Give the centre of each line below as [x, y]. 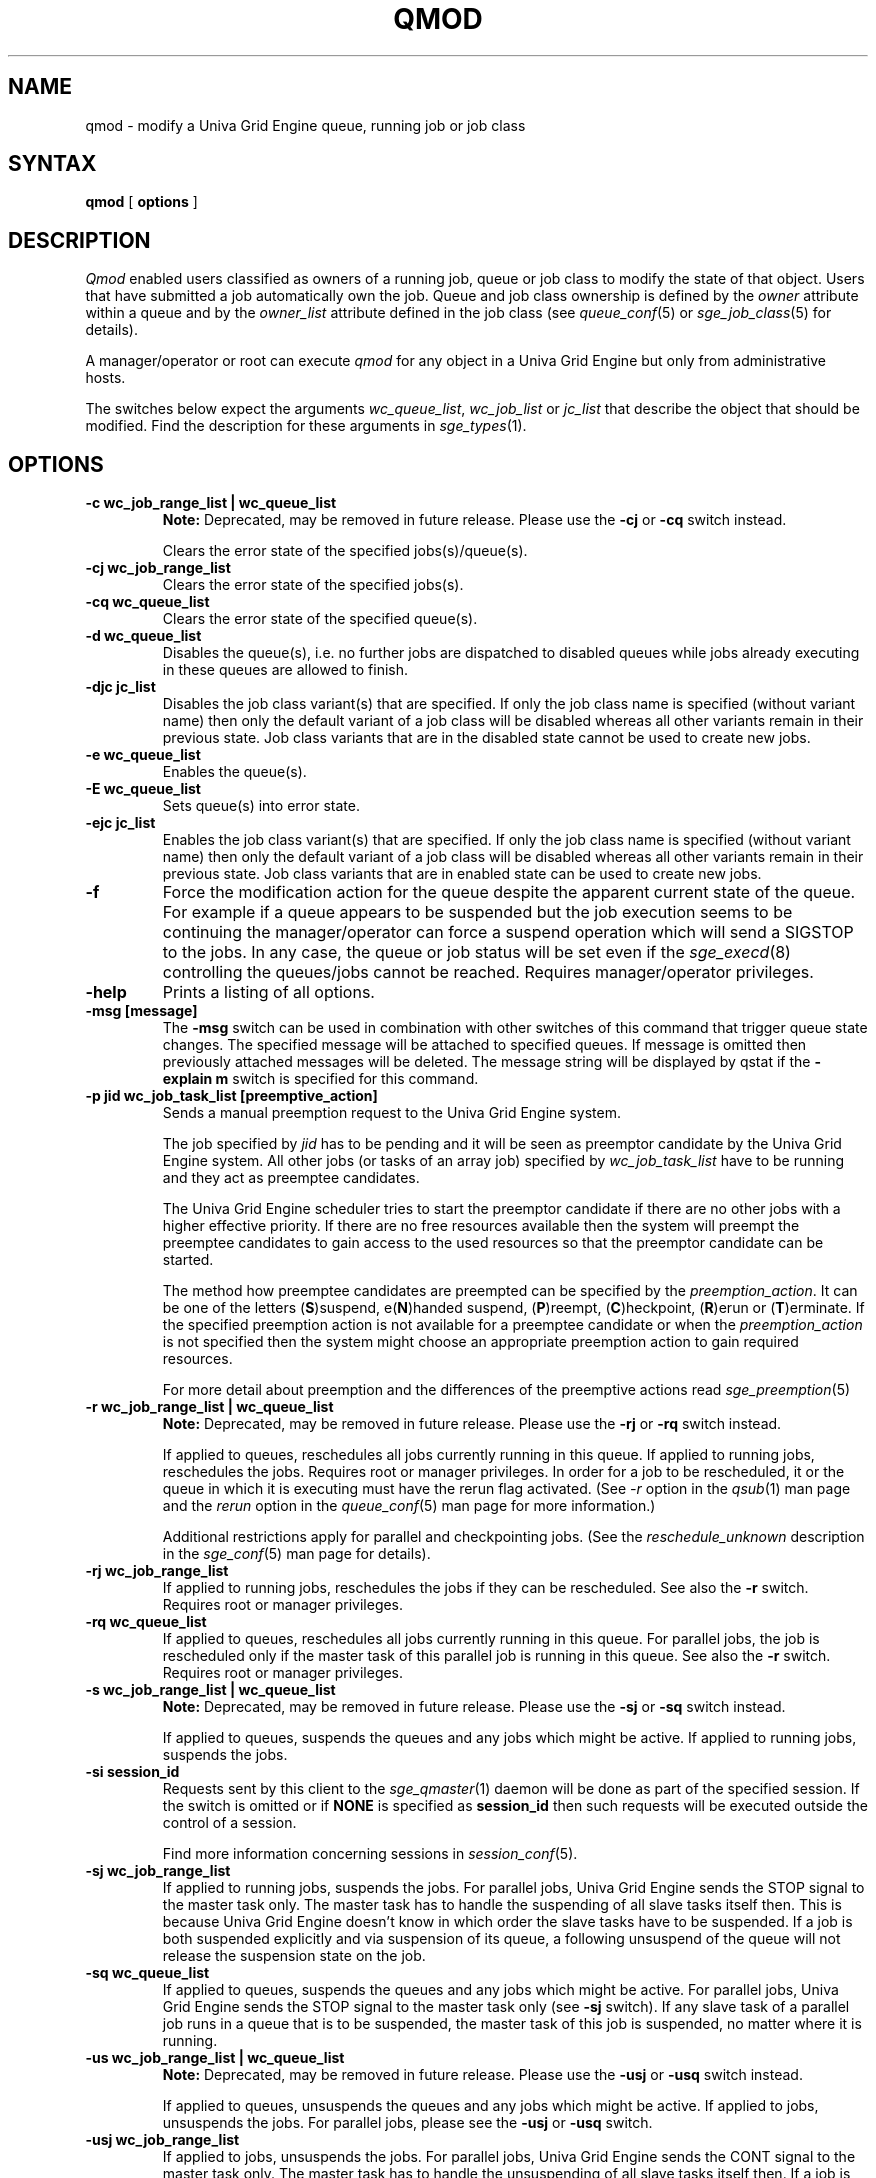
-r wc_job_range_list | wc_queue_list [209, 1407]
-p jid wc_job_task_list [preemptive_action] [231, 1096]
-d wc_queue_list [143, 636]
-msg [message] [141, 1011]
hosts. [105, 378]
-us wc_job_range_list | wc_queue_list [215, 2058]
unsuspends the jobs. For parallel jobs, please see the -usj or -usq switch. [407, 2123]
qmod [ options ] [141, 202]
